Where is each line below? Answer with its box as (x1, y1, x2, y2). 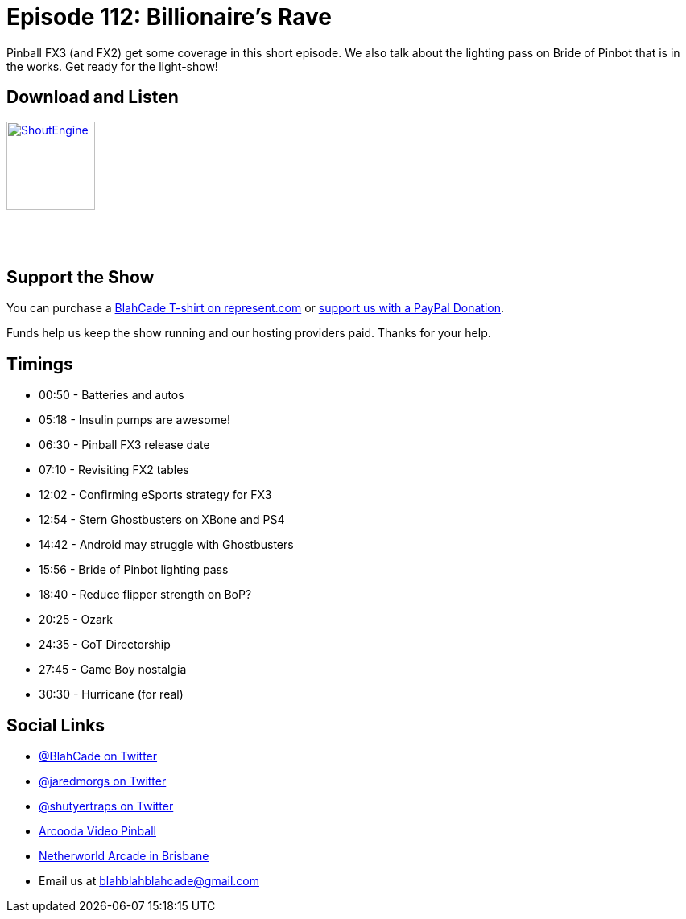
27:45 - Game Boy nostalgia (39, 662, 187, 677)
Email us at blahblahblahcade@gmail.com (39, 874, 259, 888)
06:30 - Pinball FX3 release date (39, 438, 210, 452)
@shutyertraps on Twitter (39, 799, 174, 814)
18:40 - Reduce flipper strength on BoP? (39, 587, 252, 602)
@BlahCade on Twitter (39, 749, 158, 764)
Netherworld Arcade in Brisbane (39, 849, 209, 863)
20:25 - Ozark (39, 612, 114, 627)
